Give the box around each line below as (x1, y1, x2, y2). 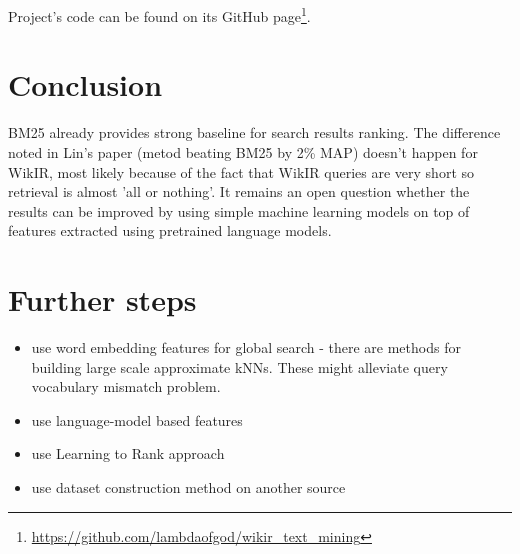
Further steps (8, 279, 197, 320)
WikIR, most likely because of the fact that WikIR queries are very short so (8, 161, 475, 182)
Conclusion (8, 64, 163, 105)
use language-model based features (31, 409, 243, 430)
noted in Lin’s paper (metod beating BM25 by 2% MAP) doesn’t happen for (8, 141, 478, 162)
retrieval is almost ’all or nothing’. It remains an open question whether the (8, 181, 470, 202)
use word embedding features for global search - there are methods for (31, 337, 461, 358)
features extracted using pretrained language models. (8, 220, 332, 241)
